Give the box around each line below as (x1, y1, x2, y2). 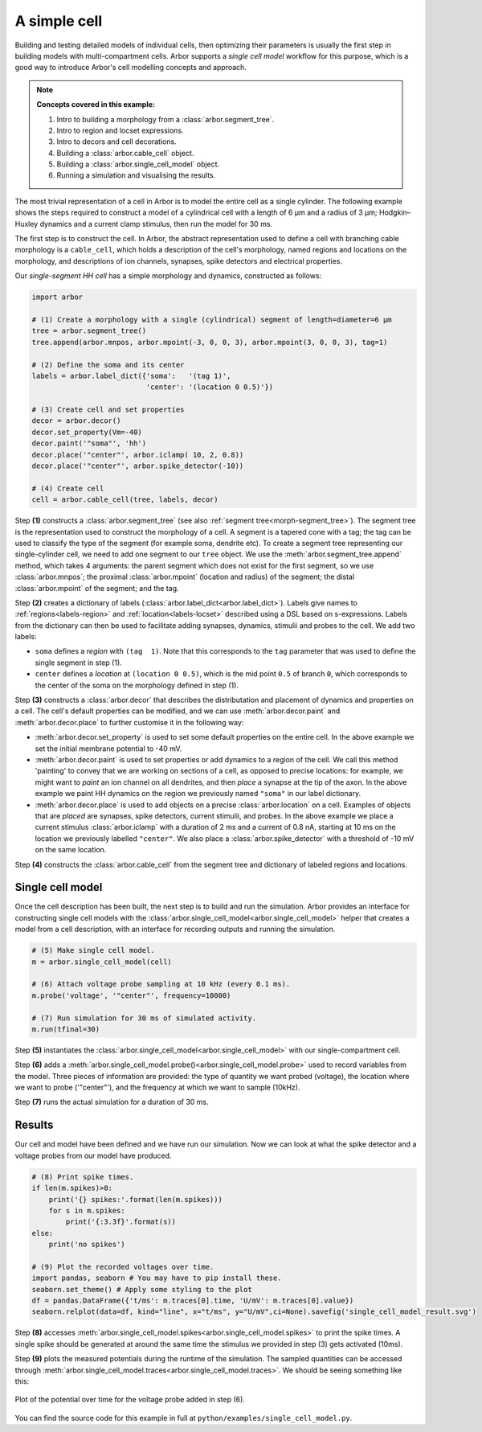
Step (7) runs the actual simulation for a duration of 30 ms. (14, 1098, 209, 1107)
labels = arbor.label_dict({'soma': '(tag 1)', (31, 371, 231, 380)
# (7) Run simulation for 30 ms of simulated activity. (31, 1013, 257, 1023)
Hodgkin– (378, 207, 411, 217)
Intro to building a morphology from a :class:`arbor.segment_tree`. (56, 114, 275, 124)
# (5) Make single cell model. (31, 946, 156, 955)
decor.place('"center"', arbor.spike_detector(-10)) (31, 462, 244, 470)
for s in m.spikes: (48, 1206, 126, 1215)
